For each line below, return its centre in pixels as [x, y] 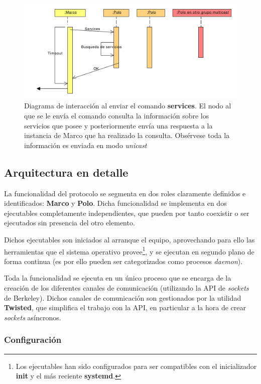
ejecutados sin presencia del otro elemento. [70, 223]
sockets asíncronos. [33, 317]
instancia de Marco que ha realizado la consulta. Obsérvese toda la [127, 135]
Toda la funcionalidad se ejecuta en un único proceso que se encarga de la [118, 278]
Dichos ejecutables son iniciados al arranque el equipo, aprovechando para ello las [129, 239]
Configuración [33, 340]
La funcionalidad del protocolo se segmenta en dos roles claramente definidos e [125, 193]
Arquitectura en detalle [66, 172]
